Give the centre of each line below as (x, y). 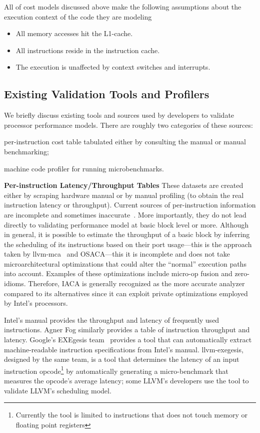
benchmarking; (26, 151)
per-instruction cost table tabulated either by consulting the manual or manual (125, 142)
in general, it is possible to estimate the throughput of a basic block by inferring (127, 234)
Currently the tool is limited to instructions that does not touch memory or (132, 415)
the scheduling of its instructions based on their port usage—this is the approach (128, 244)
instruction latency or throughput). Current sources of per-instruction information (130, 205)
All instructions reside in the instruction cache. (88, 50)
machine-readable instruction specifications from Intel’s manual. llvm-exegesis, (124, 349)
